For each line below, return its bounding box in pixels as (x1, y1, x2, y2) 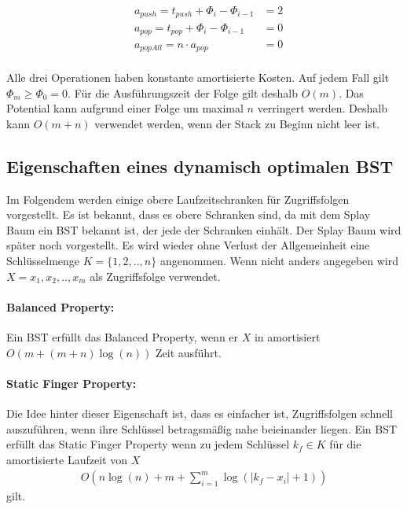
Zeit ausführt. (156, 344, 222, 360)
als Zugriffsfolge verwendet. (90, 267, 221, 284)
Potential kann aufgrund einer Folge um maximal (6, 100, 244, 116)
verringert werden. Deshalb (257, 100, 387, 116)
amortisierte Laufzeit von (6, 451, 127, 467)
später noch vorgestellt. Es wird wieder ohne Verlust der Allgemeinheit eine (6, 237, 370, 253)
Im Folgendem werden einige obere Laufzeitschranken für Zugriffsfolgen (6, 190, 350, 207)
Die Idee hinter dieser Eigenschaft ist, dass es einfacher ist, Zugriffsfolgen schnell (6, 404, 393, 421)
